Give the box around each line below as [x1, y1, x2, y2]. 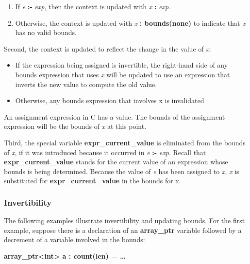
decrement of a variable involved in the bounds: [4, 234, 145, 245]
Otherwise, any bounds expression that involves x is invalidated [15, 95, 204, 106]
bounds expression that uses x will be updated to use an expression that [15, 69, 230, 79]
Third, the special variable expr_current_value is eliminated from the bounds [4, 137, 246, 147]
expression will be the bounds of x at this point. [4, 121, 147, 131]
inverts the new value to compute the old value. [15, 79, 157, 89]
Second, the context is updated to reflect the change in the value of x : [4, 43, 211, 53]
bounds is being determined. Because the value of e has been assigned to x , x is [4, 166, 239, 176]
